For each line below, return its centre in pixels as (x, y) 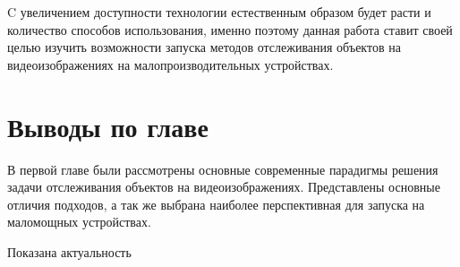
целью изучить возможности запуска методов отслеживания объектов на (204, 47)
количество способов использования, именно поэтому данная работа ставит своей (230, 29)
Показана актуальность (69, 251)
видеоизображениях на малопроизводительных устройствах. (170, 64)
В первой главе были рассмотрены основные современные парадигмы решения (223, 169)
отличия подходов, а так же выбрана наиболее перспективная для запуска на (216, 204)
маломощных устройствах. (79, 222)
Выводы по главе (108, 126)
